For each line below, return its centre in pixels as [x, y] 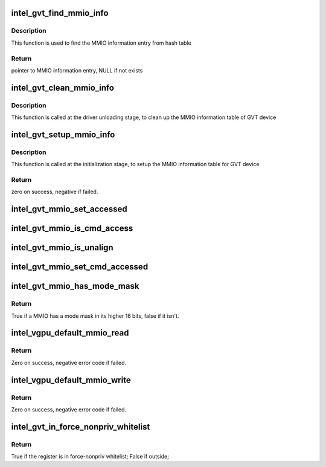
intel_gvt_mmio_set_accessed [69, 209]
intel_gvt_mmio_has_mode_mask [75, 286]
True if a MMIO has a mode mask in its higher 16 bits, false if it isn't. [95, 316]
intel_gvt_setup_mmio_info [63, 134]
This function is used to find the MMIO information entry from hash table [101, 43]
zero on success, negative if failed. [55, 192]
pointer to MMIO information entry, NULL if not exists [77, 70]
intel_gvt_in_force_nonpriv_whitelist [81, 427]
